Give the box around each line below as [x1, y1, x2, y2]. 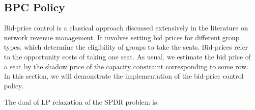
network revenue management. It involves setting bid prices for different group [4, 32, 240, 42]
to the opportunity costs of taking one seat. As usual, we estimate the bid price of [4, 51, 251, 61]
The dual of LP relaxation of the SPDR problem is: [4, 97, 159, 107]
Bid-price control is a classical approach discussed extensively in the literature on [4, 23, 248, 33]
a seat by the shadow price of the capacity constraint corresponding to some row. [4, 61, 249, 71]
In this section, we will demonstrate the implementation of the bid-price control [4, 71, 244, 81]
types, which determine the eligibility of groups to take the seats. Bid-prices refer [4, 42, 248, 52]
